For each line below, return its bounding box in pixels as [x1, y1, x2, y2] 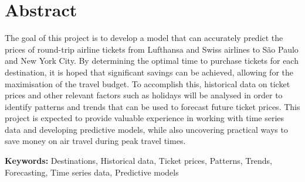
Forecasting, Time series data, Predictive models [5, 166, 179, 178]
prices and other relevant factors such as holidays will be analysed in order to [5, 89, 283, 101]
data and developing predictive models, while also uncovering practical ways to [5, 123, 288, 135]
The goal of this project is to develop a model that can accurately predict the [5, 32, 283, 44]
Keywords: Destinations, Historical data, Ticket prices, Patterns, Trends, [5, 154, 272, 167]
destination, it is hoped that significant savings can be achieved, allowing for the [5, 66, 293, 78]
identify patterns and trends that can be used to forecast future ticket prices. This [5, 100, 300, 112]
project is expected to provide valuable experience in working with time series [5, 112, 284, 124]
